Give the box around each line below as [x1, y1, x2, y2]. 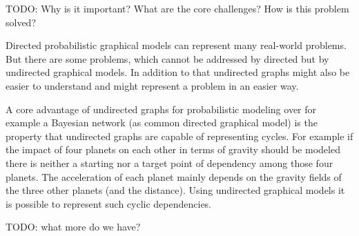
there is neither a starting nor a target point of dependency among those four [6, 155, 333, 170]
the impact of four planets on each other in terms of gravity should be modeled [6, 142, 340, 157]
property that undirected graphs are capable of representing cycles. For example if [6, 128, 353, 143]
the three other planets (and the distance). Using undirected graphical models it [6, 183, 345, 197]
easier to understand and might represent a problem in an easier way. [6, 78, 299, 92]
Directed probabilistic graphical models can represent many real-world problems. [6, 38, 347, 52]
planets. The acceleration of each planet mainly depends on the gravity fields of [6, 169, 342, 184]
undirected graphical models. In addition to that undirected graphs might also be [6, 65, 350, 79]
